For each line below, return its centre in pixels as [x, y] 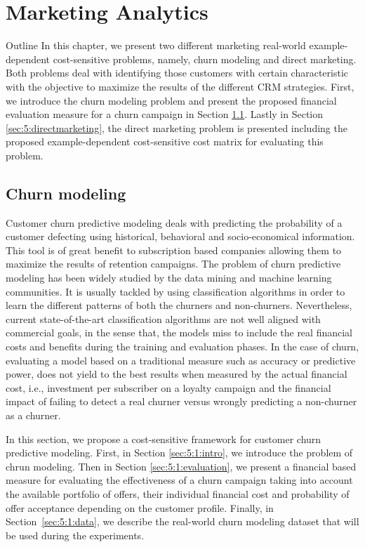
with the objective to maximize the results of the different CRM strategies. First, [180, 86]
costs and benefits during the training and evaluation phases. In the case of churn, [182, 347]
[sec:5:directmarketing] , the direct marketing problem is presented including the [177, 127]
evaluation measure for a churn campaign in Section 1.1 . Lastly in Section [164, 114]
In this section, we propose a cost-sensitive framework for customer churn [164, 439]
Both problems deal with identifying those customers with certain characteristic [177, 73]
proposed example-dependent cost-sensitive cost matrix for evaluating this [165, 141]
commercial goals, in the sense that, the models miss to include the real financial [179, 332]
